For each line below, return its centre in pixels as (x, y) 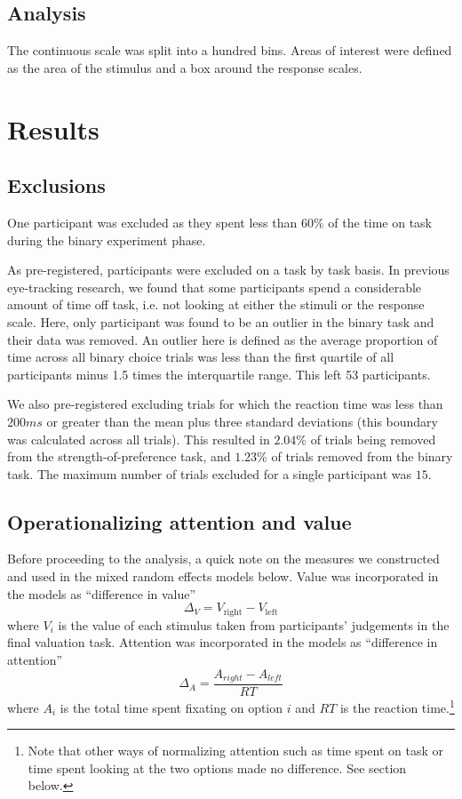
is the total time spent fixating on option (171, 707)
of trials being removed (373, 439)
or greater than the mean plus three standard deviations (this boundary (242, 421)
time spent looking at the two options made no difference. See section (217, 767)
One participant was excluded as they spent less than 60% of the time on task (220, 222)
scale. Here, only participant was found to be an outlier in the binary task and (221, 321)
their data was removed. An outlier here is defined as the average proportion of (223, 339)
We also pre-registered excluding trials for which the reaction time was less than (225, 404)
